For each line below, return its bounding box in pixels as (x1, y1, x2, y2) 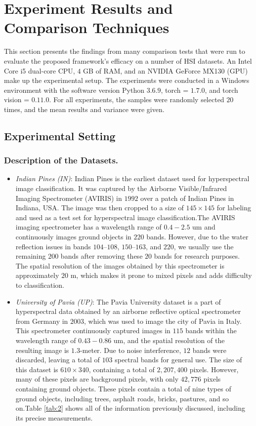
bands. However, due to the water (146, 232, 249, 242)
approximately (15, 270, 59, 280)
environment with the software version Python (4, 84, 144, 95)
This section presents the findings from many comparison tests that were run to (4, 46, 246, 56)
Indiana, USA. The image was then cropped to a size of (15, 202, 184, 213)
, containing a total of (88, 364, 155, 374)
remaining (15, 251, 46, 261)
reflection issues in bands (15, 241, 91, 251)
